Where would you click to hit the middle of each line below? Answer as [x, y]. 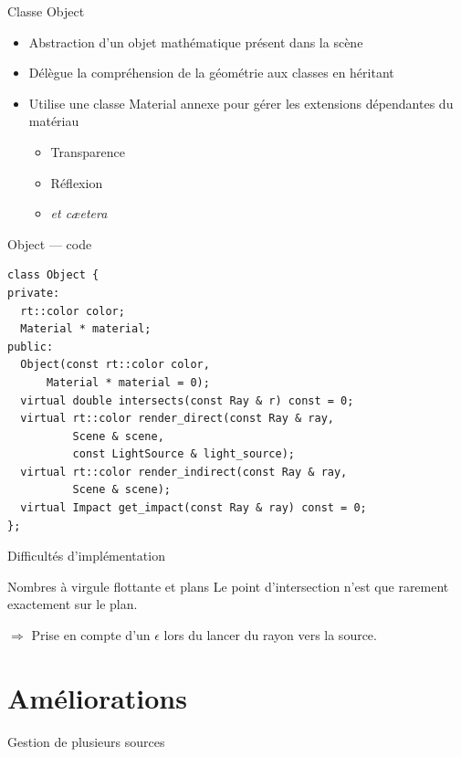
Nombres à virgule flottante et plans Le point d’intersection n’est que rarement [228, 586]
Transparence [88, 151]
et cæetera [79, 213]
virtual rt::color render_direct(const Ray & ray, [177, 419]
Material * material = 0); [128, 382]
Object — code [50, 243]
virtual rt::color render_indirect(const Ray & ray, [184, 472]
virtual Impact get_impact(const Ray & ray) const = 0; [194, 508]
